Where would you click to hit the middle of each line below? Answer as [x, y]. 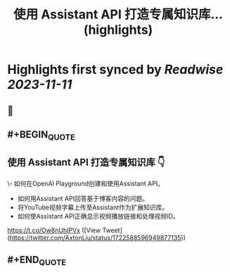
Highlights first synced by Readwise [115, 69]
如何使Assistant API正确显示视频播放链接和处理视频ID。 [98, 216]
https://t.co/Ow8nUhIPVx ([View [54, 230]
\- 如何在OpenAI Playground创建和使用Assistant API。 [85, 183]
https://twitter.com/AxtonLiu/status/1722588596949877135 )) [98, 238]
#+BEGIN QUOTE [41, 135]
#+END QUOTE [37, 261]
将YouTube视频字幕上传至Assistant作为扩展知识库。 [93, 207]
